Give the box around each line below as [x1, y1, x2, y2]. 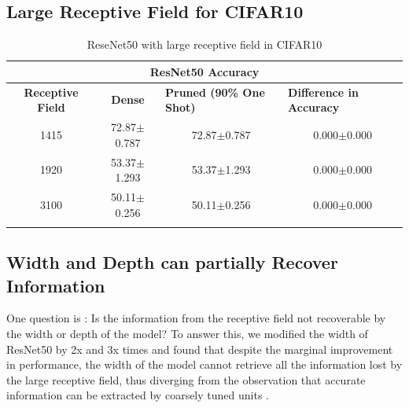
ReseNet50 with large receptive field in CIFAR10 [87, 36, 322, 53]
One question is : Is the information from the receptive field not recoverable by [6, 310, 386, 326]
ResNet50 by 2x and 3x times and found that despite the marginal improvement [6, 340, 393, 357]
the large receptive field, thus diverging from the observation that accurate [6, 371, 366, 388]
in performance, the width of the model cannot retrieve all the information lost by [6, 356, 403, 373]
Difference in [288, 83, 359, 100]
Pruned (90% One [165, 83, 265, 100]
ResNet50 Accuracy [149, 63, 260, 79]
